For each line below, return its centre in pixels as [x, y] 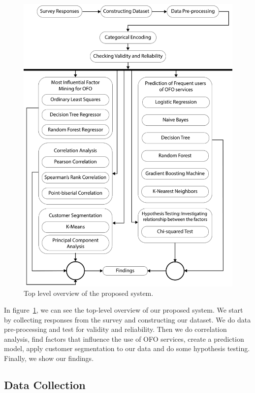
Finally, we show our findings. [49, 358]
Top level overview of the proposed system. [89, 293]
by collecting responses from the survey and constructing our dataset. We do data [127, 319]
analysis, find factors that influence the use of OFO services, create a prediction [124, 339]
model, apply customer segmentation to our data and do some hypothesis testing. [127, 348]
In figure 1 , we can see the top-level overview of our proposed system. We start [124, 309]
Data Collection [45, 384]
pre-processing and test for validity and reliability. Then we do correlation [115, 329]
